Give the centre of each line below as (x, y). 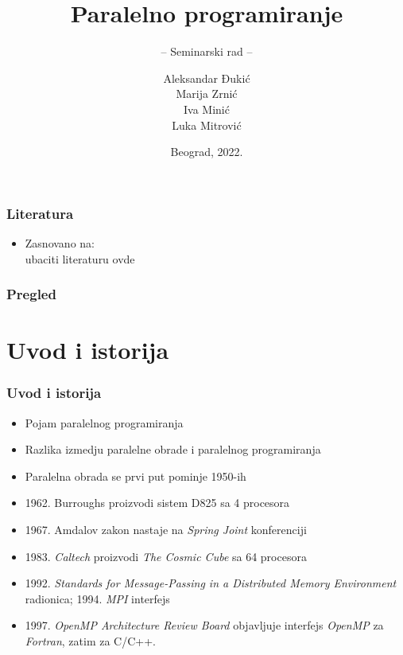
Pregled (31, 294)
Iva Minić (207, 109)
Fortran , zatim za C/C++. (90, 640)
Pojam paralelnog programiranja (104, 422)
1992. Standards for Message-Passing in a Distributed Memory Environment (211, 583)
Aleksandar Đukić (207, 78)
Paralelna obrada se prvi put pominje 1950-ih (136, 476)
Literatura (40, 213)
